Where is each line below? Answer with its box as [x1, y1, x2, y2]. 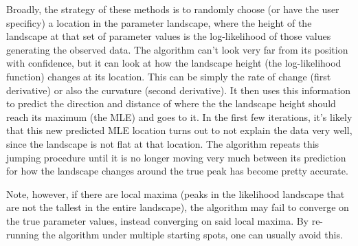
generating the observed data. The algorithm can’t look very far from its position [6, 42, 348, 56]
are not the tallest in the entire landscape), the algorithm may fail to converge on [6, 200, 349, 214]
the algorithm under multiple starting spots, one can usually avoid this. [42, 227, 343, 241]
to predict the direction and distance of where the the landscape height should [6, 96, 336, 111]
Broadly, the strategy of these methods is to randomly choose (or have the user [6, 2, 339, 16]
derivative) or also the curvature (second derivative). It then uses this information [6, 82, 351, 97]
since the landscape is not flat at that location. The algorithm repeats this [6, 136, 320, 150]
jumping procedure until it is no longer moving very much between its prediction [6, 150, 346, 164]
